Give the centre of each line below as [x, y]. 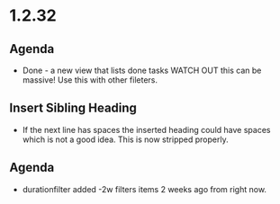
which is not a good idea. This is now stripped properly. [125, 139]
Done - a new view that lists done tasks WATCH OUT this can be [142, 70]
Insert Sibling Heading [73, 108]
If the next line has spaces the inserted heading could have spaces [146, 129]
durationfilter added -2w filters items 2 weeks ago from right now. [145, 189]
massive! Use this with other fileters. [90, 80]
